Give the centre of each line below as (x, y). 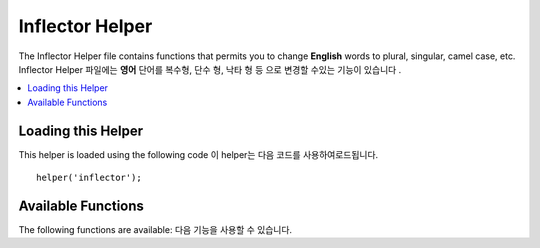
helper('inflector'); (89, 178)
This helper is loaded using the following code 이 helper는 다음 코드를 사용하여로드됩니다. (198, 154)
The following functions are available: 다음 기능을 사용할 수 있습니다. (155, 229)
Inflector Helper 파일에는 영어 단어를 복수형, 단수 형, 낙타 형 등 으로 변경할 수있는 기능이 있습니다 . (210, 69)
